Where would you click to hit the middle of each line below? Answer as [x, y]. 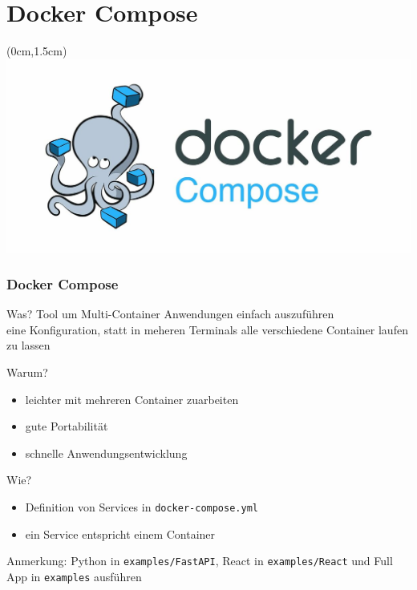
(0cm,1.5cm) [37, 51]
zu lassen [28, 345]
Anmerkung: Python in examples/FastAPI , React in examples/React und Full [200, 561]
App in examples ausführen [74, 576]
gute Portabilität [67, 426]
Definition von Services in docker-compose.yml [142, 506]
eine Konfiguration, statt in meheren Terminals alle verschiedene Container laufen [207, 329]
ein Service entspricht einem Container [120, 533]
